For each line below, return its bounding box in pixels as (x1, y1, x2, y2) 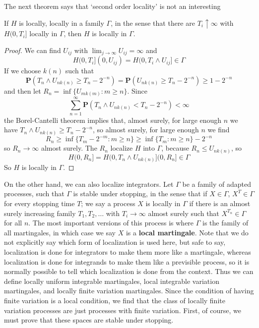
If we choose (4, 65, 41, 76)
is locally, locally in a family (19, 17, 104, 28)
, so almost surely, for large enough (93, 124, 199, 135)
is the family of (202, 218, 249, 228)
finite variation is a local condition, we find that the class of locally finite (4, 295, 225, 305)
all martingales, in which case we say (4, 227, 116, 237)
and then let (4, 85, 41, 96)
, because (161, 143, 189, 153)
